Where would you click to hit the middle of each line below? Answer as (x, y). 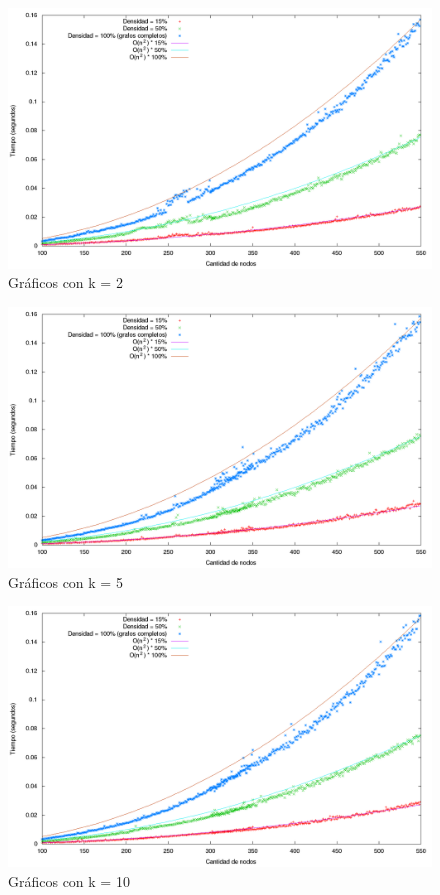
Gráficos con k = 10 (69, 880)
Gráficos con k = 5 (65, 581)
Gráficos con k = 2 (65, 282)
